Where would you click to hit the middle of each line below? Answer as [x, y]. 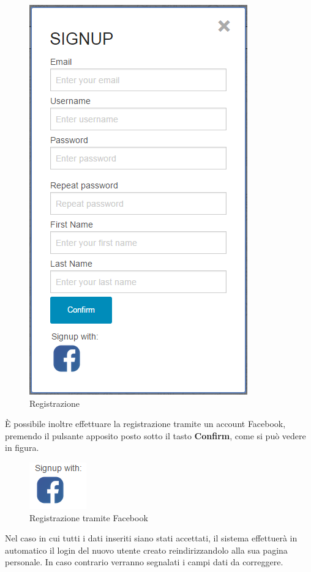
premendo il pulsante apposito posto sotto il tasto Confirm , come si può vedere [155, 435]
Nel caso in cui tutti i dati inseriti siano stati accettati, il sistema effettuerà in [151, 538]
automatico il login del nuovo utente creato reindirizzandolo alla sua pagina [146, 550]
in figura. [22, 448]
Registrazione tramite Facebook [89, 517]
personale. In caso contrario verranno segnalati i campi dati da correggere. [144, 562]
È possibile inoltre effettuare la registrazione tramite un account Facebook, [145, 424]
